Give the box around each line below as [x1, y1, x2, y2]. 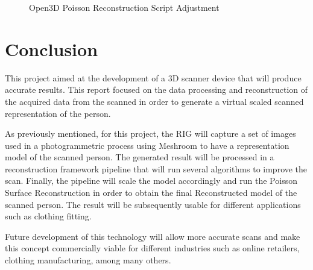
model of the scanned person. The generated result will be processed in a [5, 151, 274, 163]
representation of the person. [5, 107, 111, 119]
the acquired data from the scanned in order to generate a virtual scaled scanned [5, 95, 304, 107]
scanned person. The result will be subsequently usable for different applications [5, 198, 301, 210]
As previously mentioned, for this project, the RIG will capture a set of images [5, 127, 296, 140]
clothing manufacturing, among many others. [5, 254, 171, 266]
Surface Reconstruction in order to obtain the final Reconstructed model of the [5, 186, 297, 199]
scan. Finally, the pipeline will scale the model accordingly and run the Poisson [5, 174, 297, 187]
